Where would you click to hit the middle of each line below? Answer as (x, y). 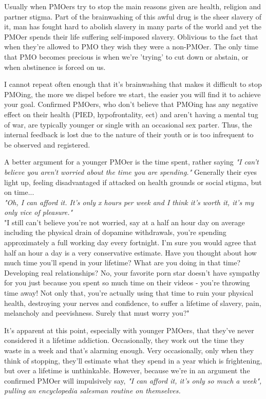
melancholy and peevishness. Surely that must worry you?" (97, 313)
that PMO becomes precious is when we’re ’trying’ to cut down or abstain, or (126, 56)
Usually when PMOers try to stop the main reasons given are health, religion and (133, 6)
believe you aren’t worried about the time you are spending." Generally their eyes (130, 171)
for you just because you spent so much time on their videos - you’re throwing (127, 283)
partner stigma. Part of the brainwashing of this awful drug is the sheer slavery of (133, 16)
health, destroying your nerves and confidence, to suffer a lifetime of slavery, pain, (133, 303)
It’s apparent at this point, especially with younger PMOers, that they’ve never (129, 330)
